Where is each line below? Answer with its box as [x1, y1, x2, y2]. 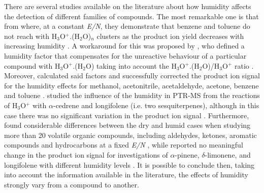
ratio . [234, 60, 254, 71]
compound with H [4, 60, 60, 71]
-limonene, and [205, 149, 251, 160]
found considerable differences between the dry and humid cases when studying [4, 120, 251, 130]
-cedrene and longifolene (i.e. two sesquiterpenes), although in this [53, 100, 259, 110]
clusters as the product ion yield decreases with [96, 30, 244, 41]
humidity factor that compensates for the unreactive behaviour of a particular [4, 50, 247, 61]
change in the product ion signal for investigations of [4, 149, 168, 160]
